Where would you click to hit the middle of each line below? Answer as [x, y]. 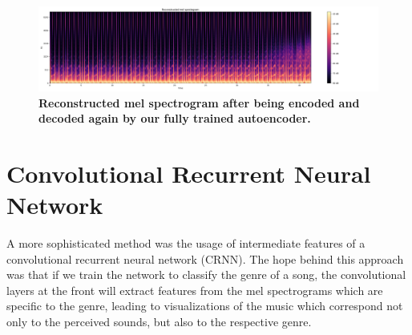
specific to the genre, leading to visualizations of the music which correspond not [205, 306]
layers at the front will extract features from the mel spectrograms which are [195, 290]
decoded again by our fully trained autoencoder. [175, 118]
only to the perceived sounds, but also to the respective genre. [159, 322]
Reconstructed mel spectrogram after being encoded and [199, 102]
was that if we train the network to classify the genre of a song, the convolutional [206, 274]
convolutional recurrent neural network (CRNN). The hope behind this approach [205, 258]
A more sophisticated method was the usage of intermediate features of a [186, 243]
